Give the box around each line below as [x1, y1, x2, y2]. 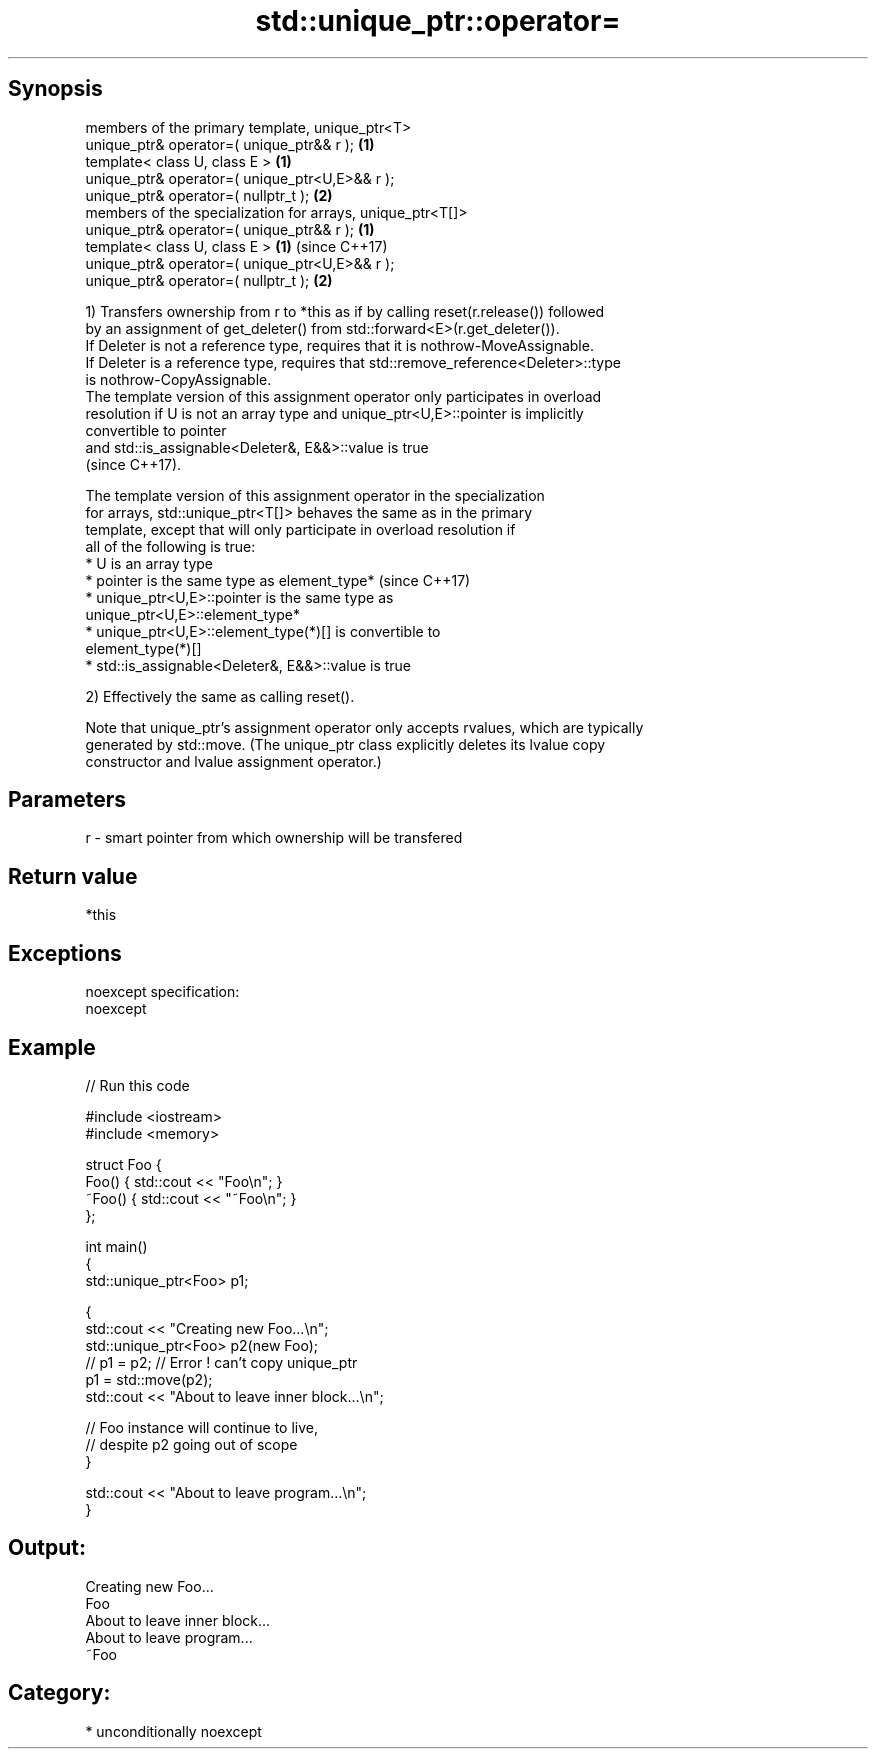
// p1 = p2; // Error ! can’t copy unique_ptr [85, 1353, 358, 1371]
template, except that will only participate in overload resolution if [85, 520, 516, 538]
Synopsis [8, 76, 103, 102]
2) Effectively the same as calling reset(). [85, 687, 355, 705]
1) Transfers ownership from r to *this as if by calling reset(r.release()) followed [85, 302, 605, 320]
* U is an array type [85, 554, 214, 572]
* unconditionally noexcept [85, 1722, 262, 1740]
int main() [85, 1237, 148, 1255]
